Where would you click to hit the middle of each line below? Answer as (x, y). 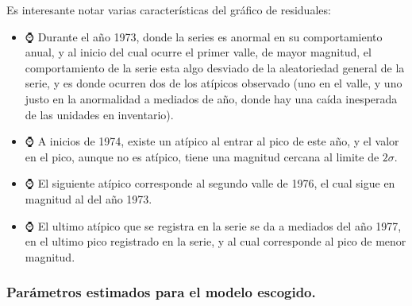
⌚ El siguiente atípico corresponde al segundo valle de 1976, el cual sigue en (210, 183)
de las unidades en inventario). (99, 114)
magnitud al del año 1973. (89, 198)
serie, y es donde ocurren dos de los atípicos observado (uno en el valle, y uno (214, 83)
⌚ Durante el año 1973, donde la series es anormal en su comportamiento (204, 36)
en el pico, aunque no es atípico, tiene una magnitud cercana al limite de (202, 156)
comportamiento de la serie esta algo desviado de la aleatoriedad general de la (215, 67)
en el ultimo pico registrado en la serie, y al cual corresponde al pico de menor (216, 241)
